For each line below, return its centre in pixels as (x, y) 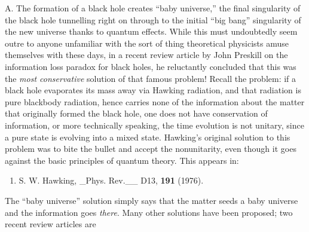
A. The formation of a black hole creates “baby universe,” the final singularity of (153, 8)
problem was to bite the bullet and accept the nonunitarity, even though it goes (151, 149)
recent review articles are (51, 224)
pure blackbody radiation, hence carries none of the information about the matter (155, 101)
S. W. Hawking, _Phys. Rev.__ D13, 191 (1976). (111, 180)
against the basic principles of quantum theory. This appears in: (122, 160)
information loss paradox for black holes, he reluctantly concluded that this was (151, 66)
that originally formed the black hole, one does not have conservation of (136, 113)
